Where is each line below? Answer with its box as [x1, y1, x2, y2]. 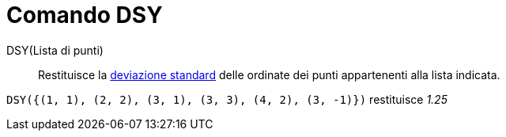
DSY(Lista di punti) [6, 43, 104, 57]
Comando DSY [6, 2, 163, 29]
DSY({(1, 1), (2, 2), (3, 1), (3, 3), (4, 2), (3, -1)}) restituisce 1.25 [6, 92, 447, 106]
